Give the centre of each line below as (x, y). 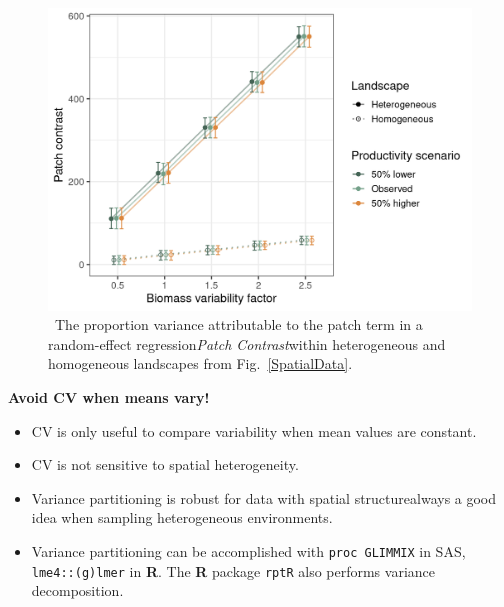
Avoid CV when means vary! (109, 397)
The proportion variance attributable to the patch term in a (238, 324)
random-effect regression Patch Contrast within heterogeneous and (247, 343)
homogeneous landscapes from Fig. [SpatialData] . (200, 363)
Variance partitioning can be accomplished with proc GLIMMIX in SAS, (248, 551)
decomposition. (77, 590)
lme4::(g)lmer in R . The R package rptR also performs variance (233, 570)
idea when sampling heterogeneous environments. (182, 517)
